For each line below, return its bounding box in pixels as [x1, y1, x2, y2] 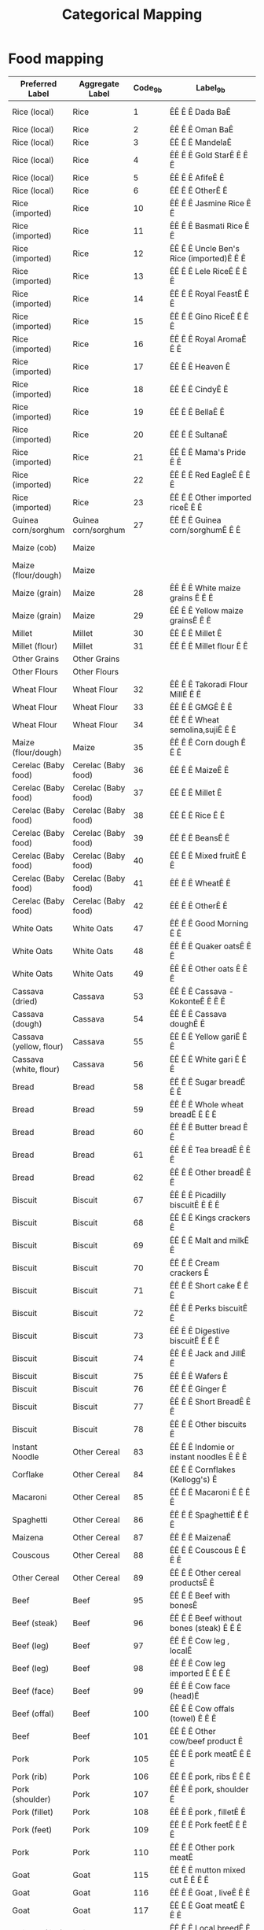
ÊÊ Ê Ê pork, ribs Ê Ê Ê [169, 1771, 251, 1782]
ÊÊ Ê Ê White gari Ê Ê [169, 1053, 247, 1064]
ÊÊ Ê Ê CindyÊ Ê [169, 383, 229, 394]
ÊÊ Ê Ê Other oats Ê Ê [169, 963, 248, 974]
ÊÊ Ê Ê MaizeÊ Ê [169, 764, 229, 775]
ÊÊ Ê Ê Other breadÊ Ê [169, 1167, 251, 1178]
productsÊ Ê [169, 1577, 214, 1588]
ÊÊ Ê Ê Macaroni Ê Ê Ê [169, 1486, 251, 1497]
